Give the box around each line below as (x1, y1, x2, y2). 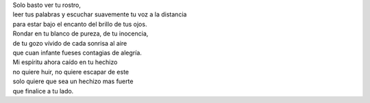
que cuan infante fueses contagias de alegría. (12, 48, 142, 57)
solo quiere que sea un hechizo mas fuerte (12, 77, 134, 85)
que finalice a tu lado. (12, 87, 74, 95)
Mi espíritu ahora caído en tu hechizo (12, 58, 118, 66)
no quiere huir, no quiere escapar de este (12, 68, 129, 76)
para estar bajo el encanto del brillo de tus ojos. (12, 20, 147, 28)
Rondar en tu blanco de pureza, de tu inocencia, (12, 29, 149, 38)
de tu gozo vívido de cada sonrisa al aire (12, 39, 127, 47)
